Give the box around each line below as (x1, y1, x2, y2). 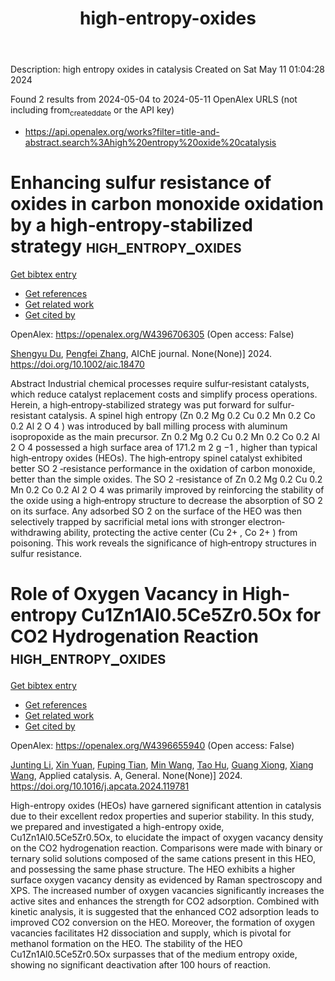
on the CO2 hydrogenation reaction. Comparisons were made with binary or (10, 842, 323, 854)
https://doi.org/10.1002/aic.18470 (10, 358, 145, 370)
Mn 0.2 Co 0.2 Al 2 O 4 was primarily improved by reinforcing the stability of (10, 483, 325, 496)
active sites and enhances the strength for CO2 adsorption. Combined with (10, 895, 320, 907)
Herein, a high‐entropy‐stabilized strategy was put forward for (10, 398, 266, 411)
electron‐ (247, 515, 285, 527)
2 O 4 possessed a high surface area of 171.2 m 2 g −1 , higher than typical (10, 441, 318, 453)
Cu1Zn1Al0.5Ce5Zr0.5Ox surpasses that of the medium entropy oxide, (10, 948, 298, 960)
